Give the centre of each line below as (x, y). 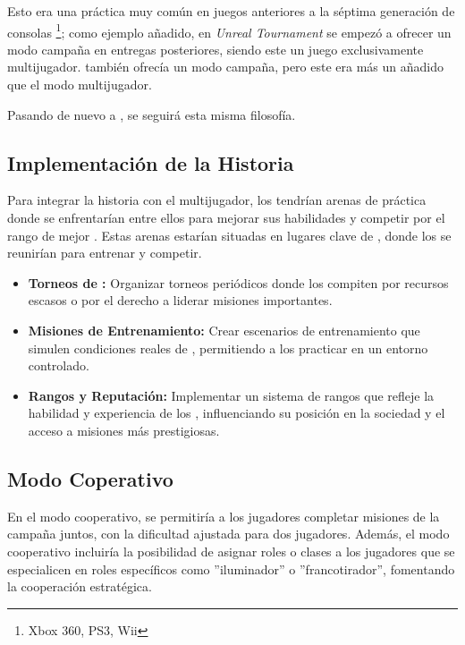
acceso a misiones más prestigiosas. (124, 430)
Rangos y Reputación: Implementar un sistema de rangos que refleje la (231, 395)
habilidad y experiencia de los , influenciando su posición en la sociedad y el (237, 413)
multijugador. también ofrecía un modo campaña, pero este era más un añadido (226, 67)
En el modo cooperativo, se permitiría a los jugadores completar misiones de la (224, 516)
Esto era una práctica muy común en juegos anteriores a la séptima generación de (231, 11)
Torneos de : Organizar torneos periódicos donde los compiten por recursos (238, 282)
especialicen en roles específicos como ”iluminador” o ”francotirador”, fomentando (231, 569)
